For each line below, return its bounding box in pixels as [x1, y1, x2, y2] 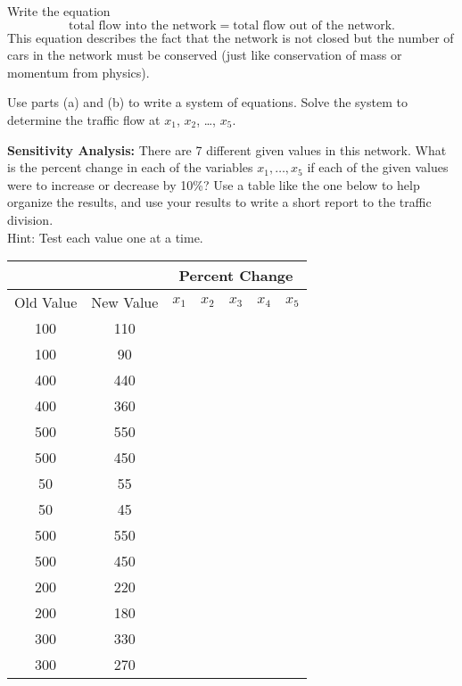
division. [7, 210, 54, 228]
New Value [91, 292, 159, 313]
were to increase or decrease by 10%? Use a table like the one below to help [7, 175, 420, 194]
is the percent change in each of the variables [7, 158, 253, 177]
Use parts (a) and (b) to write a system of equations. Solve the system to [7, 93, 408, 112]
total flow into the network [69, 19, 217, 32]
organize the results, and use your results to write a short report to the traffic [7, 193, 432, 211]
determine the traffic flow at [7, 110, 161, 128]
